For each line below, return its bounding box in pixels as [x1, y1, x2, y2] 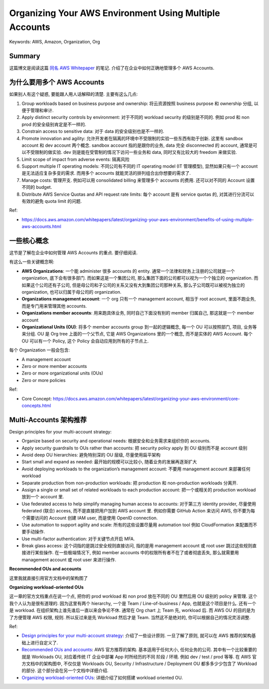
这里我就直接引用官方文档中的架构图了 [9, 575, 88, 581]
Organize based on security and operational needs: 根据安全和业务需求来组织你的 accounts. [21, 438, 211, 444]
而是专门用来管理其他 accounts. [21, 303, 87, 309]
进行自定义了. [30, 640, 58, 646]
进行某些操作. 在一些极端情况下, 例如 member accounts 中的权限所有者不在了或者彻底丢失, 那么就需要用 [25, 550, 239, 556]
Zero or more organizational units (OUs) [21, 370, 104, 376]
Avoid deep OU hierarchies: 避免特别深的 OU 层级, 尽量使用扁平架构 [21, 452, 161, 458]
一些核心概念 [9, 237, 49, 245]
